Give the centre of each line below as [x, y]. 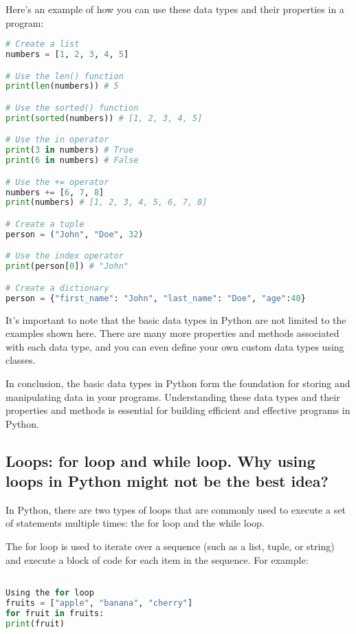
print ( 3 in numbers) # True [70, 150]
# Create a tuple [45, 224]
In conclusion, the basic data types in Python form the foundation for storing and [178, 383]
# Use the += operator [57, 182]
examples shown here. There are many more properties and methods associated [173, 333]
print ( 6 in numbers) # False [72, 161]
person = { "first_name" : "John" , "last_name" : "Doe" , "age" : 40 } [156, 298]
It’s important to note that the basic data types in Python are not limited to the [176, 319]
